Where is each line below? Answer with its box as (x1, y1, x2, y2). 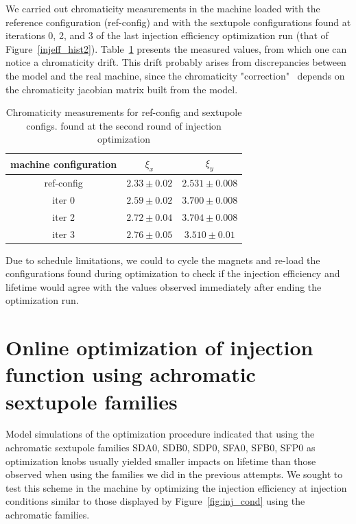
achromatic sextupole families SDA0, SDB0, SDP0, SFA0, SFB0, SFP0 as (5, 440, 316, 455)
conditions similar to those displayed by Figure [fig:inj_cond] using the (5, 494, 305, 508)
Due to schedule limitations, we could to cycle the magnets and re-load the (5, 252, 320, 267)
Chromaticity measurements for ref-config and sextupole (5, 105, 242, 119)
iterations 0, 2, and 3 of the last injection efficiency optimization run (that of (5, 28, 329, 43)
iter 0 (52, 192, 75, 206)
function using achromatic (5, 360, 256, 388)
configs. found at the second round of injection (26, 118, 222, 132)
